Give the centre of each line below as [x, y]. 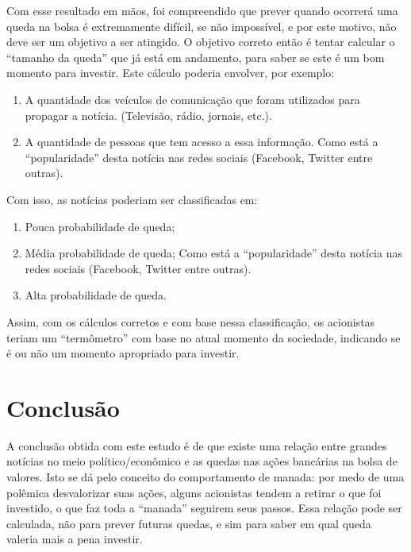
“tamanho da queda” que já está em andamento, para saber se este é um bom [196, 57]
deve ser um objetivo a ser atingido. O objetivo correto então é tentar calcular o [201, 42]
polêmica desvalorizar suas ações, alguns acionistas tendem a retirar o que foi [194, 492]
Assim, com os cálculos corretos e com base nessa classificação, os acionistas [191, 321]
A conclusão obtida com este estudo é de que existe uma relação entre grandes [197, 445]
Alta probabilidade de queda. [96, 295]
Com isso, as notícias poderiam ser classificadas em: [132, 199]
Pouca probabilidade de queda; [100, 226]
